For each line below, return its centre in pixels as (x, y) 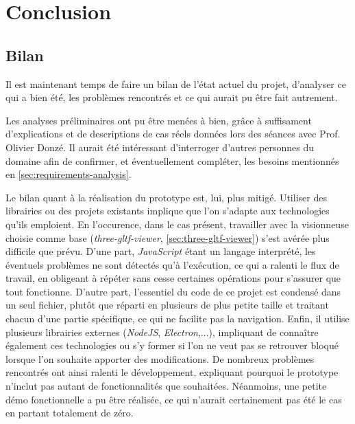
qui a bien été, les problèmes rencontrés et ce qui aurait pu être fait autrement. (172, 97)
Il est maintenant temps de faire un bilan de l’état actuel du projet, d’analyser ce (176, 83)
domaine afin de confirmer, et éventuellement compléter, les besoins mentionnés (172, 160)
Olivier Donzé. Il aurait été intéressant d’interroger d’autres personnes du (160, 147)
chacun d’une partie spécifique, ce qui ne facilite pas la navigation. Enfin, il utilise (177, 319)
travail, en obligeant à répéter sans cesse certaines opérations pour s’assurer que (173, 278)
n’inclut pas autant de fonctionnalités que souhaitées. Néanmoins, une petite (166, 386)
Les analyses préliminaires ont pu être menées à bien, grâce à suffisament (159, 120)
